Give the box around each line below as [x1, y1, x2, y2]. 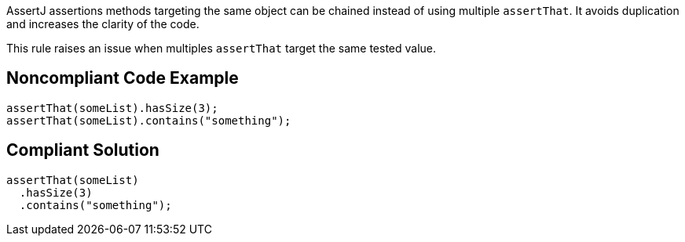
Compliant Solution [6, 140, 159, 161]
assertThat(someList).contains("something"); [6, 114, 291, 127]
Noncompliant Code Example [6, 68, 239, 88]
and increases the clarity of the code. [6, 17, 200, 31]
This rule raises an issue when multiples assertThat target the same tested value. [6, 42, 437, 55]
